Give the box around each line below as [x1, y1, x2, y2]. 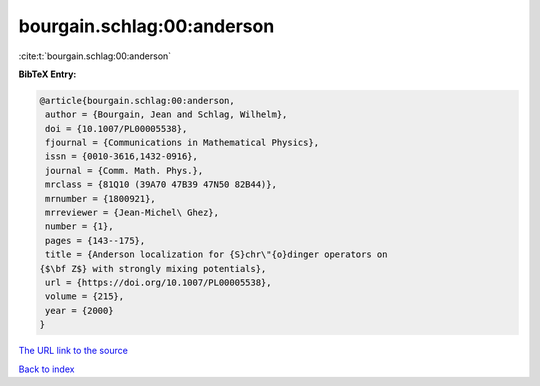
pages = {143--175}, [45, 235, 146, 246]
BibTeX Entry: [18, 68, 77, 80]
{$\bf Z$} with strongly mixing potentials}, [39, 263, 267, 274]
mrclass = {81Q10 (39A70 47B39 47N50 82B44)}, [45, 179, 277, 190]
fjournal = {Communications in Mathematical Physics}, [45, 137, 320, 149]
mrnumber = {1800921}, [45, 193, 157, 204]
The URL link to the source [18, 345, 129, 357]
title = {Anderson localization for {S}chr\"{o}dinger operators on [45, 249, 388, 260]
